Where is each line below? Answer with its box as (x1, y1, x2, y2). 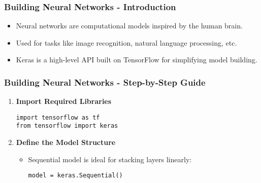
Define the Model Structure (16, 137, 116, 148)
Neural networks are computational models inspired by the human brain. (16, 20, 243, 31)
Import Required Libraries (16, 96, 112, 106)
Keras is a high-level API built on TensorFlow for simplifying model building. (16, 54, 257, 65)
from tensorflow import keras (16, 122, 118, 130)
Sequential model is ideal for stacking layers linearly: (28, 154, 192, 164)
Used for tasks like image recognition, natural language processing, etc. (16, 37, 237, 48)
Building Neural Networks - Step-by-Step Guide (4, 76, 206, 88)
